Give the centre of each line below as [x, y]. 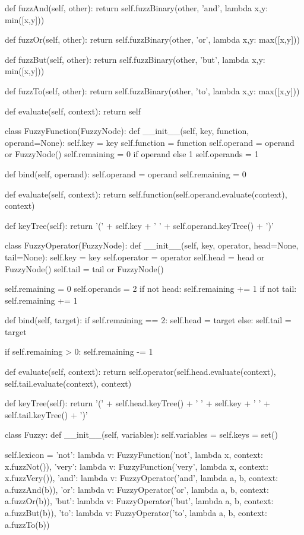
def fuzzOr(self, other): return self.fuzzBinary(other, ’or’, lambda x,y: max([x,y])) [152, 39]
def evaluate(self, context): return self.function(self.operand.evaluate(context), [146, 194]
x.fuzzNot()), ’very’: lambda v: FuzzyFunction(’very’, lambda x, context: [137, 466]
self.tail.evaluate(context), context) [68, 383]
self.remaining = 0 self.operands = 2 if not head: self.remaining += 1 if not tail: [151, 289]
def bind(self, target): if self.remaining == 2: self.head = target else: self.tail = [148, 320]
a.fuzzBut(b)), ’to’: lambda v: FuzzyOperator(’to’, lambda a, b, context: [136, 512]
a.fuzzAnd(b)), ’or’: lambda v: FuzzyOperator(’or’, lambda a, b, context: [137, 489]
